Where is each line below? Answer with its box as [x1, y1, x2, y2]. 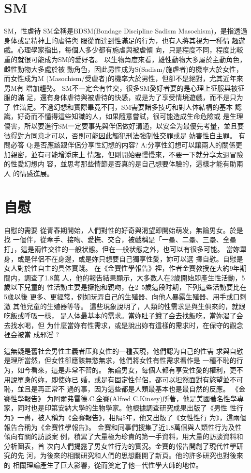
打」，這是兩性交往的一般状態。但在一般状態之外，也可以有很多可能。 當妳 [4, 244, 240, 254]
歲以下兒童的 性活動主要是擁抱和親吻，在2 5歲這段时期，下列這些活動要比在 [4, 282, 247, 292]
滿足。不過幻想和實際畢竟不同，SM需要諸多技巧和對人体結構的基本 [19, 101, 233, 112]
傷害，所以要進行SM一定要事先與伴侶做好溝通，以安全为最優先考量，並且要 [4, 121, 244, 131]
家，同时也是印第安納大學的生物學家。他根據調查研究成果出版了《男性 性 [4, 403, 236, 413]
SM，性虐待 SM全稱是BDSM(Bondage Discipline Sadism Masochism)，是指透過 [4, 26, 248, 36]
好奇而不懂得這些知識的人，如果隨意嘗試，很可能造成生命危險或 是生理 [17, 111, 243, 121]
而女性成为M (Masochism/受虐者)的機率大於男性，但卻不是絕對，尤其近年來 [4, 73, 243, 83]
